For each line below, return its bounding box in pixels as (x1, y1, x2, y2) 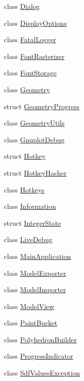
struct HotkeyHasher (4, 167, 67, 178)
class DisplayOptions (4, 17, 67, 28)
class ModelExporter (4, 267, 66, 278)
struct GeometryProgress (4, 101, 80, 111)
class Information (4, 201, 56, 211)
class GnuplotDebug (4, 134, 65, 144)
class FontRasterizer (4, 51, 65, 61)
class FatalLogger (4, 34, 56, 45)
